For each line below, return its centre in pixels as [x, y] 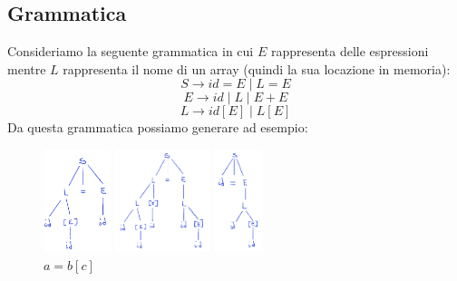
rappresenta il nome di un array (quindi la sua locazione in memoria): [257, 68]
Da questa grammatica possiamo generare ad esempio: [158, 127]
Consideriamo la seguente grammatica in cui [131, 51]
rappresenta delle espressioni [350, 51]
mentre [27, 68]
